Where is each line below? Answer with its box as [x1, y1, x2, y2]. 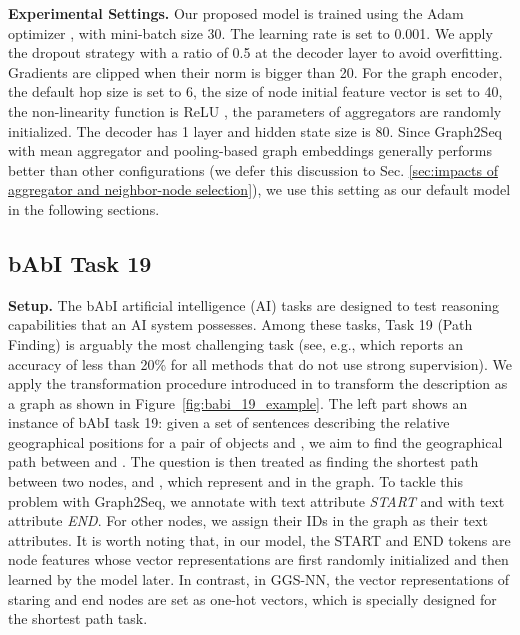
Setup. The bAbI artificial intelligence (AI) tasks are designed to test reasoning [8, 294, 500, 315]
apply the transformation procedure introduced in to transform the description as [8, 373, 508, 394]
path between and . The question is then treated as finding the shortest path [8, 451, 479, 472]
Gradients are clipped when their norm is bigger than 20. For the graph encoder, [8, 61, 503, 82]
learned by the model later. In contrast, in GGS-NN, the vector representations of [8, 569, 510, 590]
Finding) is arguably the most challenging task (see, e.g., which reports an [8, 333, 463, 354]
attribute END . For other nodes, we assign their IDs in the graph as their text [8, 510, 488, 531]
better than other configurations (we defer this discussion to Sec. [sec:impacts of [8, 159, 498, 180]
